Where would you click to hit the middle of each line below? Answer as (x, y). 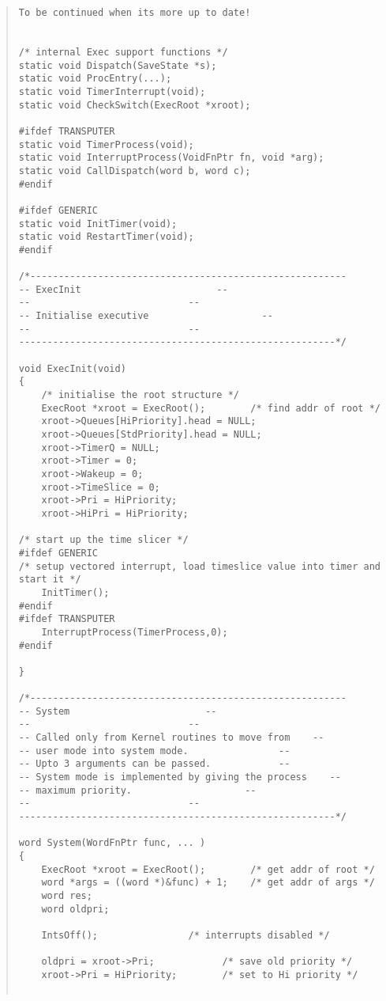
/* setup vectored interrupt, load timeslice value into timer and (199, 566)
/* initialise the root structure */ (140, 395)
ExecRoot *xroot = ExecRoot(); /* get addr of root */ (208, 869)
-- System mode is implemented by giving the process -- (180, 777)
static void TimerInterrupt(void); (112, 91)
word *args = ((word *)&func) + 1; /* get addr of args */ (208, 883)
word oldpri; (75, 909)
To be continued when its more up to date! (135, 13)
